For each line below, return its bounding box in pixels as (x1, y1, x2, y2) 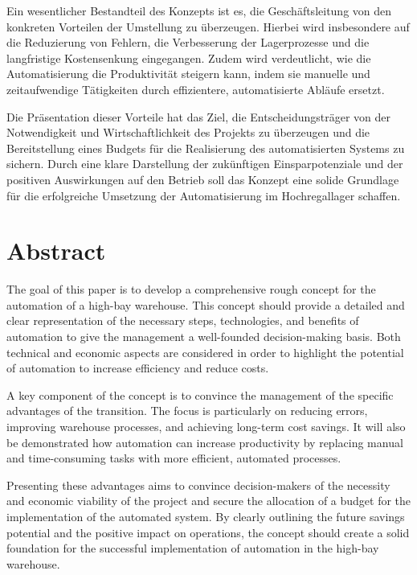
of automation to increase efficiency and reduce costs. (6, 359, 269, 376)
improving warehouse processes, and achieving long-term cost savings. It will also (6, 418, 406, 434)
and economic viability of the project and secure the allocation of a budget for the (6, 492, 411, 509)
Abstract (6, 234, 106, 267)
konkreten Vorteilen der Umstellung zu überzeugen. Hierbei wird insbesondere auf (6, 18, 410, 35)
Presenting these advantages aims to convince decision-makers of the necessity (6, 476, 390, 493)
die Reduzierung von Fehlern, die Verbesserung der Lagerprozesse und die (6, 34, 370, 51)
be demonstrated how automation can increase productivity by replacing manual (6, 433, 403, 450)
